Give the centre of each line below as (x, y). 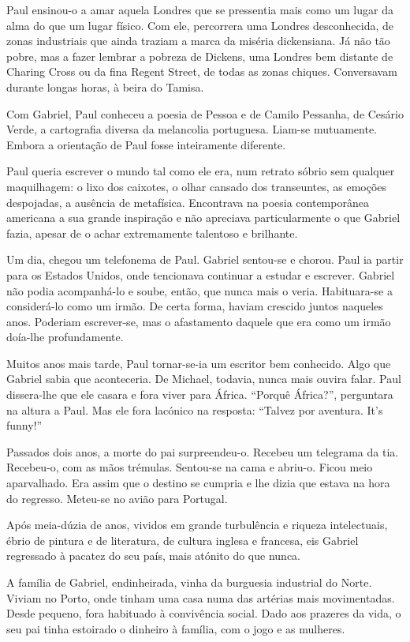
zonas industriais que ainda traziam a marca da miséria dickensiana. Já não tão (198, 41)
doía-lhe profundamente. (65, 337)
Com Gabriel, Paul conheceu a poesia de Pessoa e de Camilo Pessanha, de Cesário (205, 113)
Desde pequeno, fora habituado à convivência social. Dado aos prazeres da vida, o (204, 613)
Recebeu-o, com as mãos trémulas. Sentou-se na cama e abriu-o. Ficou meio (190, 467)
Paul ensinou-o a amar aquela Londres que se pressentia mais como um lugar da (200, 9)
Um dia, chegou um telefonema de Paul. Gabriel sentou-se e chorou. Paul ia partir (205, 259)
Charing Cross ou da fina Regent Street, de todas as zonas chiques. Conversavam (202, 71)
